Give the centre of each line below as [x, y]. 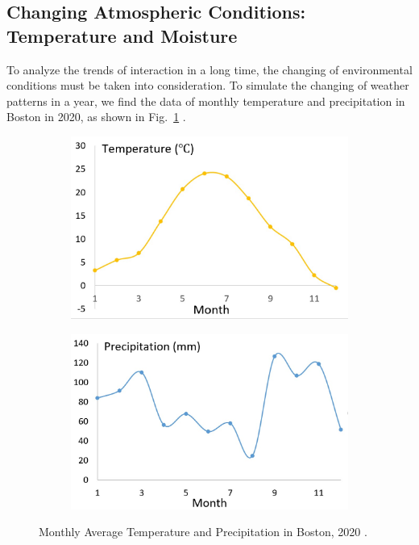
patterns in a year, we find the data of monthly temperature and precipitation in [206, 101]
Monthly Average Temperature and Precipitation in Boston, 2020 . [203, 532]
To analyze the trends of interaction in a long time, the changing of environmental [209, 69]
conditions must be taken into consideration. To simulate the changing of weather [208, 85]
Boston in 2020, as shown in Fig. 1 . [96, 117]
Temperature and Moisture [122, 35]
